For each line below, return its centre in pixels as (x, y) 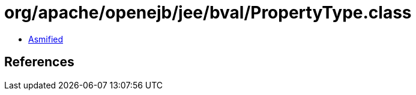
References (39, 62)
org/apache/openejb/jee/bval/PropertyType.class (208, 13)
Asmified (46, 39)
